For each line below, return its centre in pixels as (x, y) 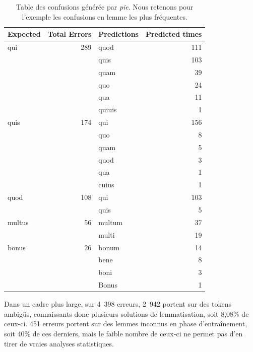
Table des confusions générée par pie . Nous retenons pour (105, 7)
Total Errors (70, 34)
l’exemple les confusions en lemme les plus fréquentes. (105, 16)
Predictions (118, 34)
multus (18, 222)
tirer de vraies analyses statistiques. (59, 343)
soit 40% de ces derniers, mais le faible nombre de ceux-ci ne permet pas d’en (123, 333)
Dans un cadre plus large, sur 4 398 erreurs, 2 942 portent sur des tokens (118, 304)
